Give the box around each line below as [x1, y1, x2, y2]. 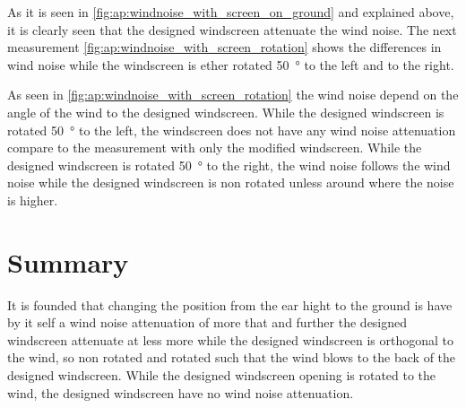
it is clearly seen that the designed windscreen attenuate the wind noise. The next [7, 20, 457, 39]
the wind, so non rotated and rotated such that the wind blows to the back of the [7, 348, 456, 367]
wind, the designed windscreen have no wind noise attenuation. [7, 383, 354, 402]
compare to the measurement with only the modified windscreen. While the [7, 138, 422, 157]
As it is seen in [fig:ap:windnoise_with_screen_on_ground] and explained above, [7, 3, 454, 21]
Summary [7, 243, 129, 280]
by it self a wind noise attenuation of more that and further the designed [7, 313, 408, 332]
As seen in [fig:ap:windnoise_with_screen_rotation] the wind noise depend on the [7, 85, 459, 104]
